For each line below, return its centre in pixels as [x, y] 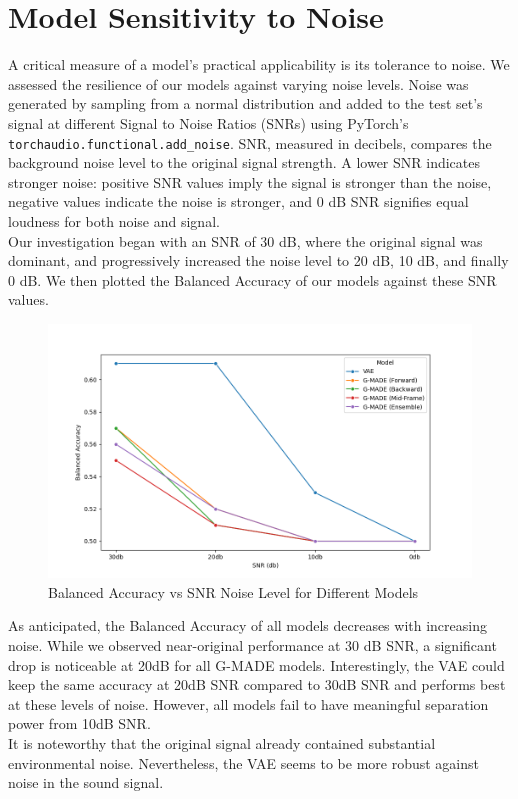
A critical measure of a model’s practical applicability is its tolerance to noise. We [259, 64]
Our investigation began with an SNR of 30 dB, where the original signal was [245, 240]
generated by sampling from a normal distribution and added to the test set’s [245, 103]
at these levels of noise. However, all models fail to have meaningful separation [248, 703]
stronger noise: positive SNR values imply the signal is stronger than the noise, [250, 181]
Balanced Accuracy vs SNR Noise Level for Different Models [233, 591]
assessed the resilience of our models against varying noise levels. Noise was [238, 83]
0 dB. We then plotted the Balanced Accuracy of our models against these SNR [252, 279]
